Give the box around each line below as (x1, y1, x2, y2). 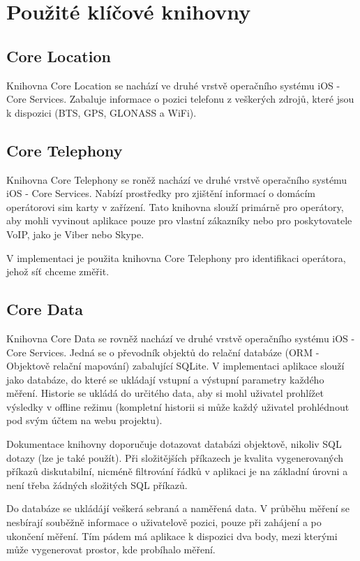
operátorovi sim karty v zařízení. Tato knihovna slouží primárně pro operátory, (6, 199, 344, 214)
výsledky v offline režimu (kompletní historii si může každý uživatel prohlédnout (6, 399, 350, 414)
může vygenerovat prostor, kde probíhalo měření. (6, 542, 216, 557)
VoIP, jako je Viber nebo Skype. (6, 226, 144, 241)
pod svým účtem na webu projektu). (6, 413, 163, 428)
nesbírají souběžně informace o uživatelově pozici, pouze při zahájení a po (6, 515, 322, 530)
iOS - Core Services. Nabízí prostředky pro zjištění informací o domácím (6, 186, 316, 201)
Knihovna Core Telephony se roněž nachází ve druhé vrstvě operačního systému (6, 172, 347, 187)
